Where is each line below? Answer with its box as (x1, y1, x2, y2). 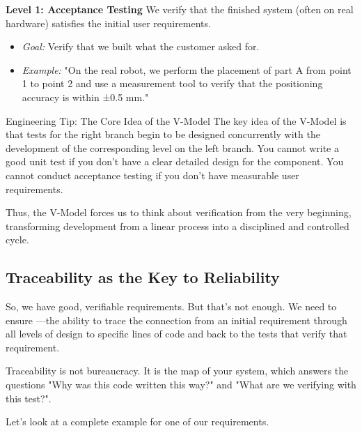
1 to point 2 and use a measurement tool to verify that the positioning (22, 76, 323, 91)
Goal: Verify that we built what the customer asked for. (22, 39, 260, 54)
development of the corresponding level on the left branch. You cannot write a (6, 140, 339, 155)
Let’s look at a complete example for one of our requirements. (6, 414, 269, 429)
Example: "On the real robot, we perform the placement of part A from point (22, 62, 352, 77)
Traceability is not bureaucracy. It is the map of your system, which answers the (6, 363, 349, 378)
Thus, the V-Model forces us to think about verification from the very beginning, (6, 205, 352, 220)
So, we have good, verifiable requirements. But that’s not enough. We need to (6, 299, 337, 314)
